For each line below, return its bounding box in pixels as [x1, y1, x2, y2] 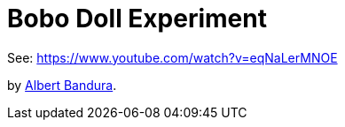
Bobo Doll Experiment [7, 4, 267, 34]
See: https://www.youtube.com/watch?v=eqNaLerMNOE [7, 49, 338, 65]
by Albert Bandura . [7, 77, 117, 93]
